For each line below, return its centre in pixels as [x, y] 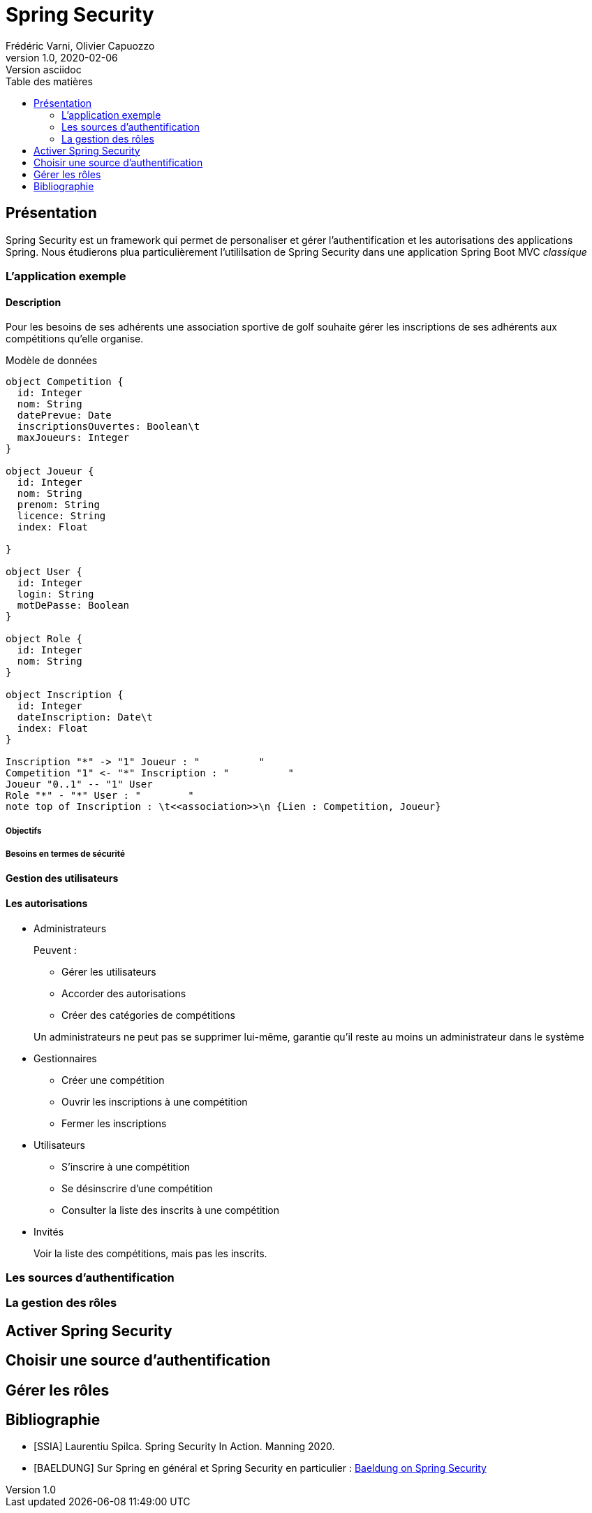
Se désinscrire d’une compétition [137, 1188]
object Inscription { [65, 695]
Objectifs [24, 831]
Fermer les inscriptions [114, 1123]
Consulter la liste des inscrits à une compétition [170, 1210]
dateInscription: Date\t [85, 717]
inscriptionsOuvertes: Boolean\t [109, 427]
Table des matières [49, 81]
